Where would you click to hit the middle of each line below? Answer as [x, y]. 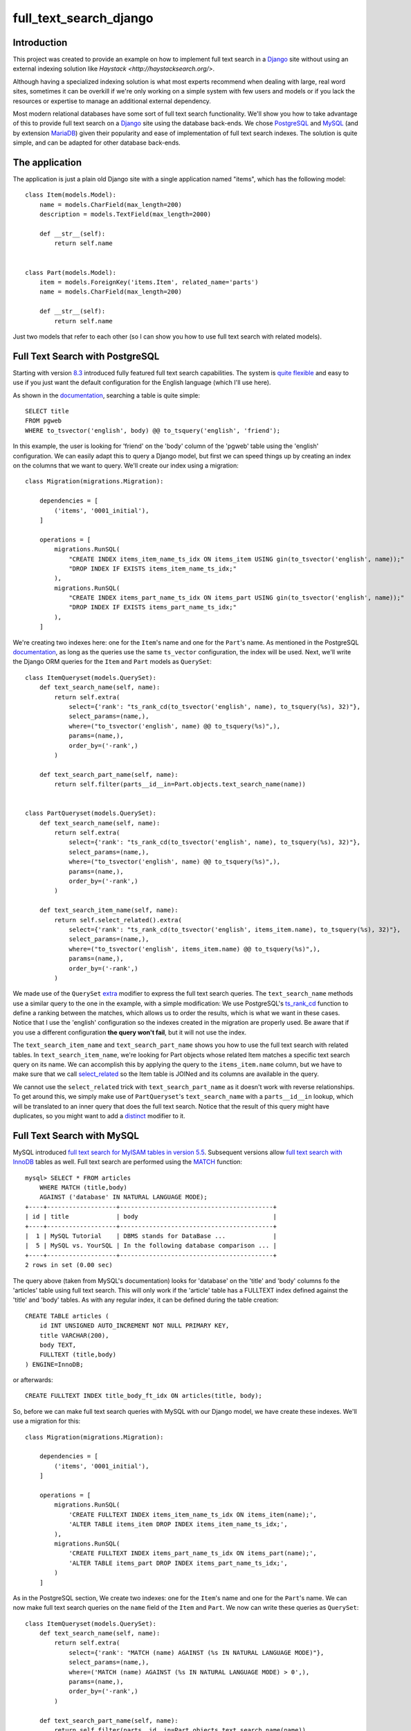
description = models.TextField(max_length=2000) [125, 214]
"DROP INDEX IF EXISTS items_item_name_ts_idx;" [153, 568]
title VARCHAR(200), [74, 1335]
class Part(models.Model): [71, 272]
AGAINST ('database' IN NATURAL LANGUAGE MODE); [123, 1197]
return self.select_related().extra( [118, 920]
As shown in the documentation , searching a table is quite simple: [107, 395]
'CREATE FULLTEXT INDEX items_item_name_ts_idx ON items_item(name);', [193, 1514]
